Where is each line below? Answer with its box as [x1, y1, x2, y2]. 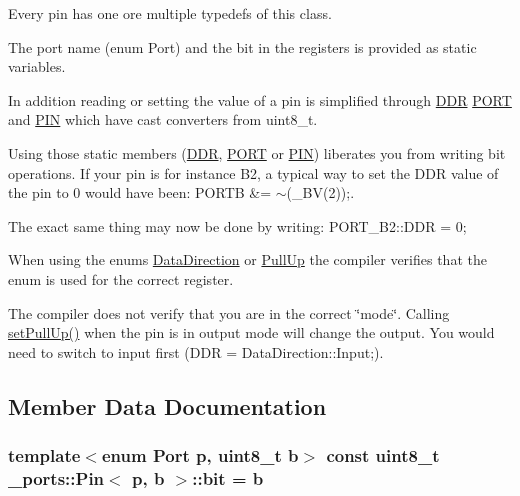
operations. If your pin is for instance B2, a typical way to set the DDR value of [8, 162, 499, 183]
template [8, 443, 81, 468]
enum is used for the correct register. [8, 268, 234, 289]
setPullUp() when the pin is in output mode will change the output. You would [8, 322, 495, 343]
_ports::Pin [8, 465, 105, 490]
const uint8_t [326, 443, 440, 468]
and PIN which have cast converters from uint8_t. [8, 109, 318, 130]
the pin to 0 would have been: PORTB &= [8, 182, 272, 203]
